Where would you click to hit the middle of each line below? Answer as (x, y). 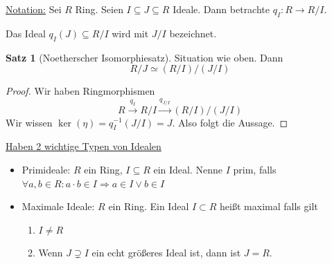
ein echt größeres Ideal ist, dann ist (166, 253)
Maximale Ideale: (58, 206)
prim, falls (255, 169)
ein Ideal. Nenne (188, 169)
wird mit (130, 33)
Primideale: (46, 169)
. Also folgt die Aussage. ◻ (230, 122)
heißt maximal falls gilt (269, 206)
